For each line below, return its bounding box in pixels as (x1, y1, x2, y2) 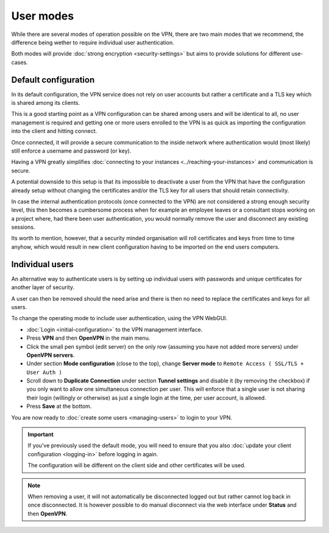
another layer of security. (11, 284, 75, 291)
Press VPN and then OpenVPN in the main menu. (26, 334, 150, 342)
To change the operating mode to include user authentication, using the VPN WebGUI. (11, 315, 228, 322)
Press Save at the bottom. (26, 402, 92, 410)
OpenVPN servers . (26, 351, 75, 359)
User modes (11, 9, 74, 23)
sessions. (11, 223, 35, 231)
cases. (11, 59, 28, 66)
